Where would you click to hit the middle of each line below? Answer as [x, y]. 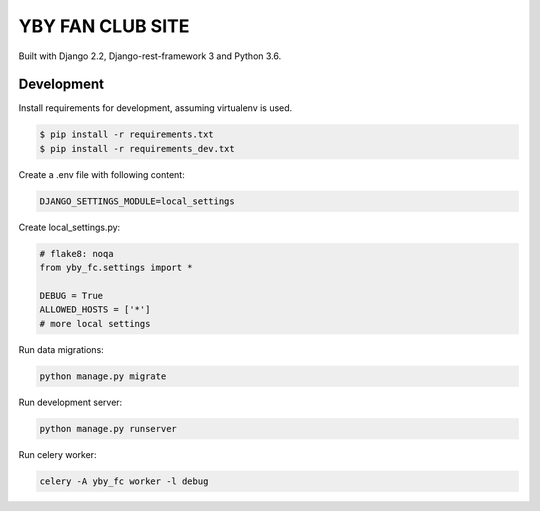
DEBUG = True [71, 295]
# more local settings [95, 323]
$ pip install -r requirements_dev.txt [137, 148]
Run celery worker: [57, 454]
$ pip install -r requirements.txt [126, 134]
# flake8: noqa [76, 253]
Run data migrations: [61, 349]
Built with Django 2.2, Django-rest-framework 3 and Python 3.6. [150, 56]
